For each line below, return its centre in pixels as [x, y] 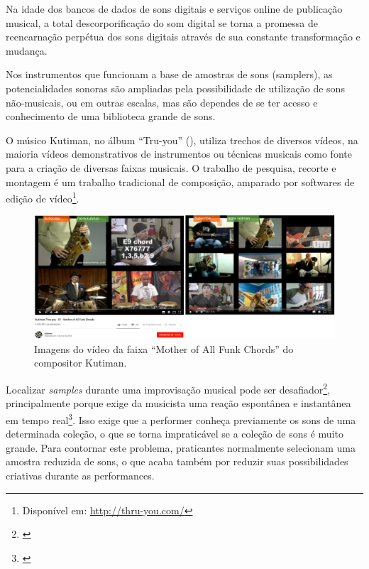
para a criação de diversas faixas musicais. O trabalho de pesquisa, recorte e [171, 167]
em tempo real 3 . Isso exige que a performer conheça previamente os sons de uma [181, 418]
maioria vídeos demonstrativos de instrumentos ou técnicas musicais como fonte [179, 154]
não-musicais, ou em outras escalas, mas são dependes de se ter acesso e [162, 102]
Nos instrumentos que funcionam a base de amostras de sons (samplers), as [169, 74]
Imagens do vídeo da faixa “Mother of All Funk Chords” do [164, 348]
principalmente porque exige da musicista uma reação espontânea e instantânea [178, 403]
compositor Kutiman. [81, 363]
